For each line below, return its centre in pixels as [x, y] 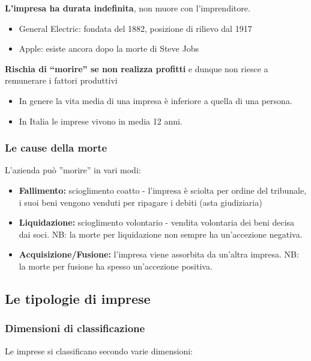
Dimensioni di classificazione [75, 328]
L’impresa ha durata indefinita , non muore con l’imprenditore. [128, 8]
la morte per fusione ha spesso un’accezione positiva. [116, 266]
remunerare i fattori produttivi [61, 80]
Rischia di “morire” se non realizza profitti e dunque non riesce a [137, 68]
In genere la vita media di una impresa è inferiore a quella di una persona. [155, 100]
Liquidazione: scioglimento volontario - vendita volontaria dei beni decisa [157, 222]
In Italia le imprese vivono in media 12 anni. [101, 121]
